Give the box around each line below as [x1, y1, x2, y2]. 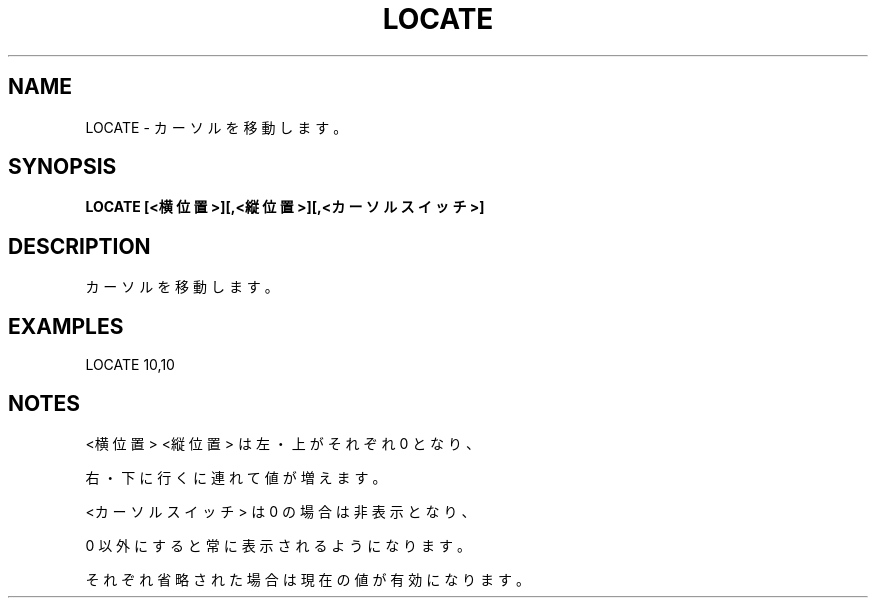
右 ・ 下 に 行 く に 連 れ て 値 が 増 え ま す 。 [85, 468, 387, 486]
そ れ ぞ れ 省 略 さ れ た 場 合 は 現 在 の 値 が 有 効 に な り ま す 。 [85, 570, 530, 588]
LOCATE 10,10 [85, 356, 175, 374]
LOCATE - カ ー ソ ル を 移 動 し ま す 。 [85, 118, 348, 136]
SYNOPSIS [8, 154, 117, 180]
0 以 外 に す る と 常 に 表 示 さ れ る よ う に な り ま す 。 [85, 536, 471, 554]
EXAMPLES [8, 313, 124, 339]
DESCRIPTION [8, 233, 151, 259]
